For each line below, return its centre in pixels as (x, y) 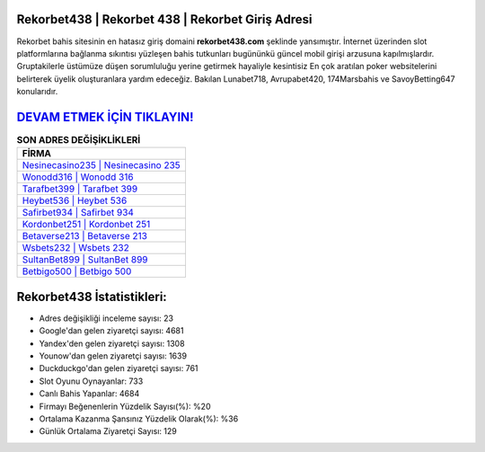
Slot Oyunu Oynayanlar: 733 (91, 381)
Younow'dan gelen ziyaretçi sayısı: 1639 (113, 356)
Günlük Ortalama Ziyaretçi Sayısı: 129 (108, 431)
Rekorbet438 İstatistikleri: (92, 297)
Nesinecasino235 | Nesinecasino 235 (101, 165)
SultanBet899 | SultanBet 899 (85, 260)
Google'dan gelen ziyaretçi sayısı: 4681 (111, 331)
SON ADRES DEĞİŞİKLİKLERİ (79, 140)
